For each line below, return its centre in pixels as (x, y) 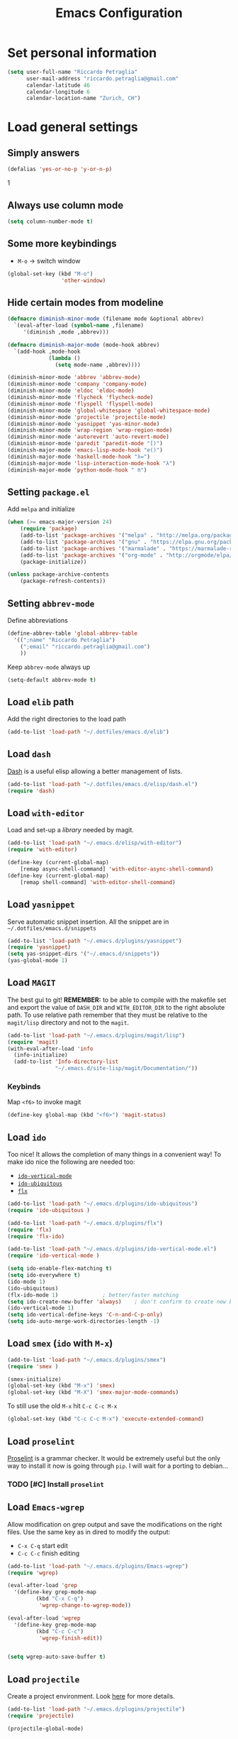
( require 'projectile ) (41, 1716)
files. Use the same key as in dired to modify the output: (89, 1532)
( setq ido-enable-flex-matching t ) (60, 1269)
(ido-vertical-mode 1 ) (41, 1308)
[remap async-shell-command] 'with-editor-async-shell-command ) (117, 869)
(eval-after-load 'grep (42, 1586)
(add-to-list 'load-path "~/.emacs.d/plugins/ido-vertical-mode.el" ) (112, 1249)
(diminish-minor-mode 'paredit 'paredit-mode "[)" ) (85, 444)
